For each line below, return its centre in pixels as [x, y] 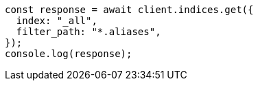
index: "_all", [57, 21]
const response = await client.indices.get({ [129, 10]
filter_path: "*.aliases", [89, 32]
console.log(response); [69, 54]
